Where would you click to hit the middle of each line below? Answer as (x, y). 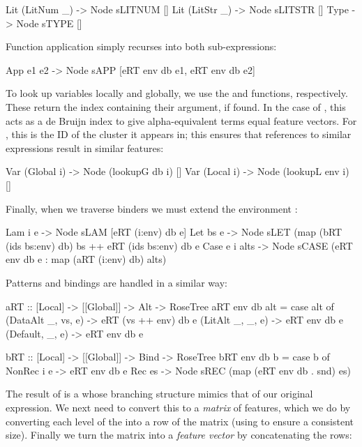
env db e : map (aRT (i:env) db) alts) (86, 259)
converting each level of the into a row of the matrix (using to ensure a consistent (180, 421)
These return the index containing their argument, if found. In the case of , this (176, 106)
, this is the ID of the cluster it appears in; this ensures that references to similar (179, 134)
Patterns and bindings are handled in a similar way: (116, 282)
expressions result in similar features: (85, 147)
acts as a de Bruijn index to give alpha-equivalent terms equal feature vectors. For (181, 120)
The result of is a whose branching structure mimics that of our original (159, 394)
